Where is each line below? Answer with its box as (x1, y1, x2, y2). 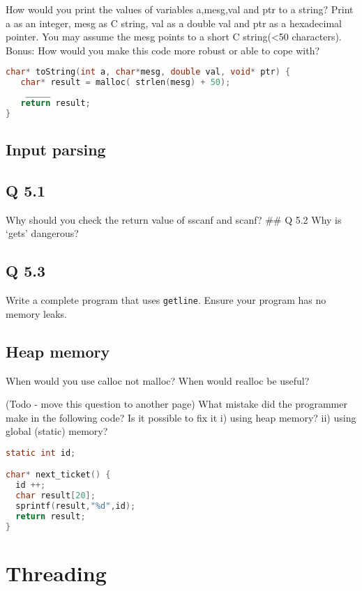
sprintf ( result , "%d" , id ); (15, 501, 136, 512)
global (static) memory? (6, 424, 108, 438)
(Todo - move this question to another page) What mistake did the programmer (6, 397, 347, 411)
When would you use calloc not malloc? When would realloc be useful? (6, 373, 310, 387)
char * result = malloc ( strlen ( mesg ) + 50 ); (20, 77, 231, 88)
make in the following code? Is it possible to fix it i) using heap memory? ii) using (6, 410, 356, 424)
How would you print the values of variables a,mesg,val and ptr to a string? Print (6, 2, 354, 16)
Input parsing (6, 139, 106, 160)
